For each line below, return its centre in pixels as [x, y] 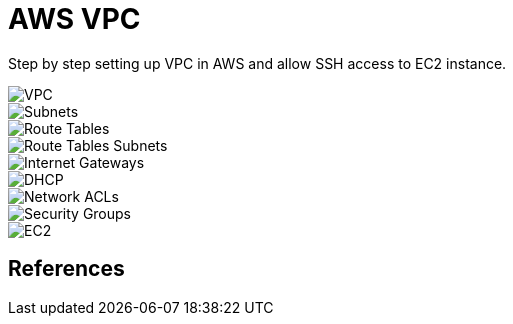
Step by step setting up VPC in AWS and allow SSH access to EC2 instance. [257, 63]
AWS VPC [74, 19]
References [66, 269]
